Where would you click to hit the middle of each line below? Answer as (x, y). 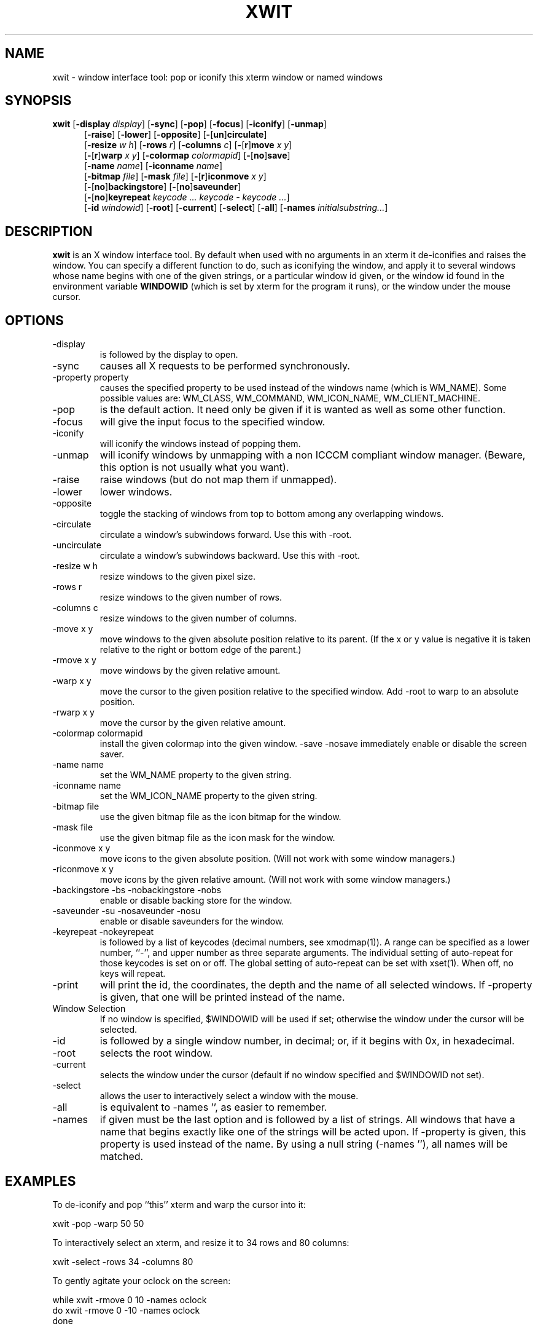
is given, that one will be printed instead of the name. (222, 997)
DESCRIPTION (49, 231)
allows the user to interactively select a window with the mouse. (229, 1096)
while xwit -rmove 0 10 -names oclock (130, 1299)
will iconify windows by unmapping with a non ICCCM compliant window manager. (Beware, (313, 455)
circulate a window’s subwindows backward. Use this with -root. (230, 556)
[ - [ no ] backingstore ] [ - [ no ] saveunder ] (162, 187)
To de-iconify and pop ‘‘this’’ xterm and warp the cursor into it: (179, 1204)
